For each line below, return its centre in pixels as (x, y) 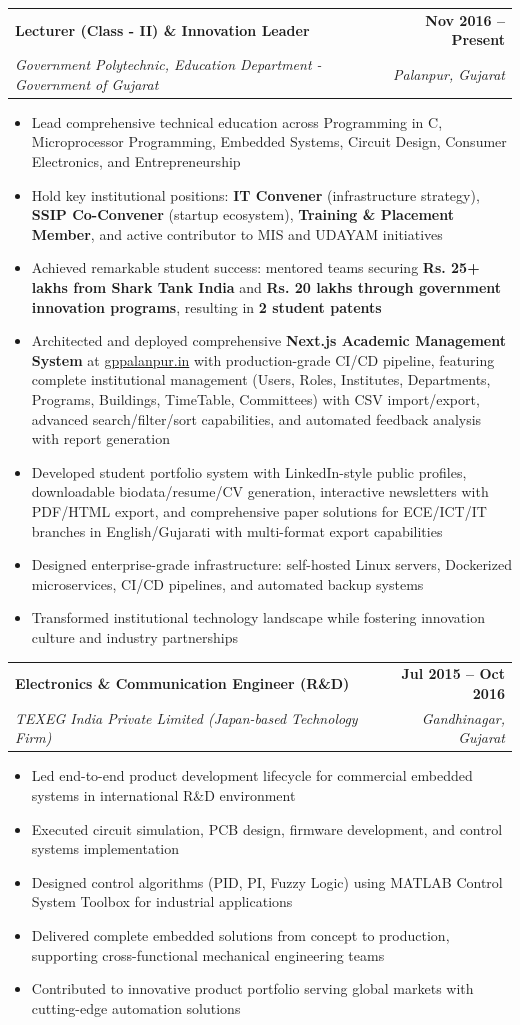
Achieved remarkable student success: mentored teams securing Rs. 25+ (255, 267)
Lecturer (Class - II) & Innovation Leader (162, 29)
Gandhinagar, (463, 717)
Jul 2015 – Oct (453, 673)
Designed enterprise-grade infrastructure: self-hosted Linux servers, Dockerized (271, 564)
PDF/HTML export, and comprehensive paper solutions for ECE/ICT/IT (259, 510)
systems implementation (105, 848)
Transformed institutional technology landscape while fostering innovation (258, 617)
